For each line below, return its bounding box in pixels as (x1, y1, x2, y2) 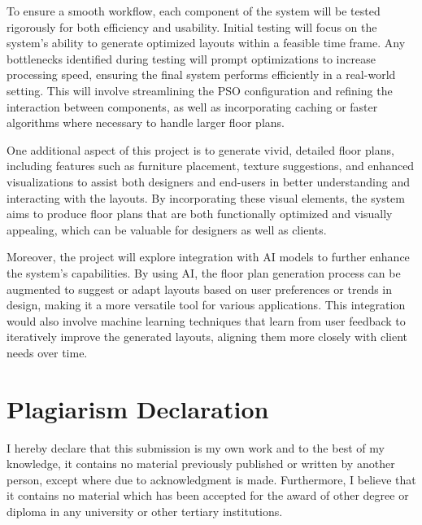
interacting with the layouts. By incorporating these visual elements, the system (7, 189, 405, 206)
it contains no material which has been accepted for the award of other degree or (7, 487, 409, 504)
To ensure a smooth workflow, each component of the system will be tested (7, 2, 381, 19)
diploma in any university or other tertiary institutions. (7, 502, 283, 519)
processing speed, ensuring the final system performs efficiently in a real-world (7, 66, 396, 83)
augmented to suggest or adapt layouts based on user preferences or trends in (7, 280, 393, 297)
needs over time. (7, 343, 88, 361)
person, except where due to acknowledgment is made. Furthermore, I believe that (7, 470, 416, 488)
